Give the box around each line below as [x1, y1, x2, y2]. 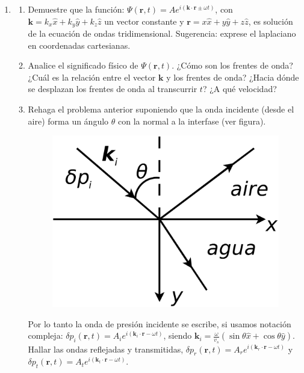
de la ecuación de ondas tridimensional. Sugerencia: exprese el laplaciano [28, 27, 296, 40]
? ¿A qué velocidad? [202, 82, 277, 95]
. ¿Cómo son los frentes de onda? [172, 59, 293, 72]
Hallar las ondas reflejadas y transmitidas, [28, 342, 184, 355]
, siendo [163, 329, 192, 342]
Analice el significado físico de [28, 59, 138, 72]
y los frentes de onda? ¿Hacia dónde [166, 70, 299, 83]
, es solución [248, 14, 293, 27]
